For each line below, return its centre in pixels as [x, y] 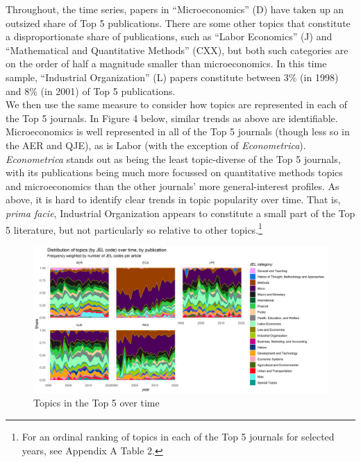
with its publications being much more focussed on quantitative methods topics [174, 172]
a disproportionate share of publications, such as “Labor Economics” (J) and [169, 36]
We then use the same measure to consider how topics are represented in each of [177, 104]
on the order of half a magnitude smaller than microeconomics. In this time [166, 63]
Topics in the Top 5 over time [96, 403]
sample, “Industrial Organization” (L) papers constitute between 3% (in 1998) [172, 77]
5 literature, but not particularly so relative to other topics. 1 [134, 228]
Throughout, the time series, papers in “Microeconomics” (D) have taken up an [175, 9]
